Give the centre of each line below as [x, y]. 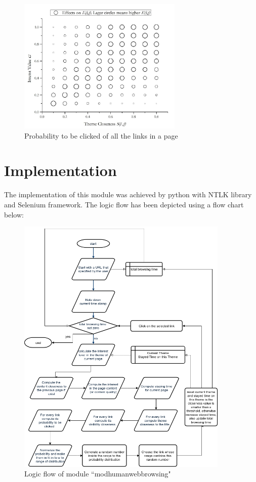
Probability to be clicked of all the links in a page [101, 135]
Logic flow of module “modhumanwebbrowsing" [98, 474]
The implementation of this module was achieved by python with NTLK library [128, 194]
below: [14, 214]
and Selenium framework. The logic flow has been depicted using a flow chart [124, 204]
